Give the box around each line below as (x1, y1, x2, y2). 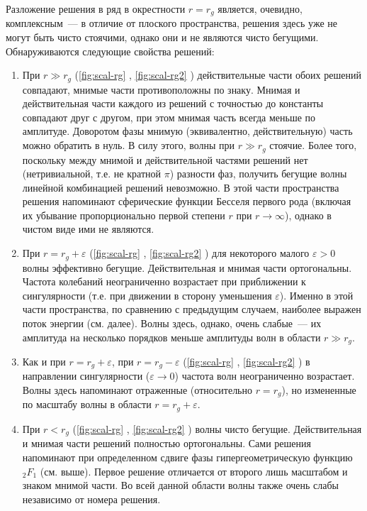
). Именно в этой (279, 287, 354, 302)
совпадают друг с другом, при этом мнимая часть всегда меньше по (22, 109, 316, 124)
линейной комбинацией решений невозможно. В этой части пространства (22, 180, 339, 194)
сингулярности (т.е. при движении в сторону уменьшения (22, 287, 272, 302)
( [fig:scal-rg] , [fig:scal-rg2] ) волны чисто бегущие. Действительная (72, 421, 362, 436)
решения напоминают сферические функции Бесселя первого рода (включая (22, 194, 351, 209)
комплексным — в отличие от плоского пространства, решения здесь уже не (6, 16, 337, 31)
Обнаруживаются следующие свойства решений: (6, 43, 215, 58)
